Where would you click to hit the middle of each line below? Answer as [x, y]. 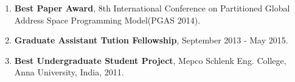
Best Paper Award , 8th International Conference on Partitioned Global [152, 8]
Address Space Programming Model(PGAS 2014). [107, 20]
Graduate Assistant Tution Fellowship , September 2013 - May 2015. [151, 40]
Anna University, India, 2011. [69, 72]
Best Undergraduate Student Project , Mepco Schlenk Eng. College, [150, 60]
